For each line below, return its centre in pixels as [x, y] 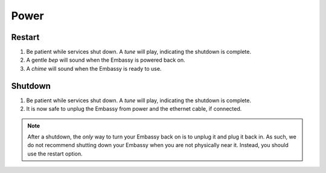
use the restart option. [55, 154]
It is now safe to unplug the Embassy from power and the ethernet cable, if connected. [134, 109]
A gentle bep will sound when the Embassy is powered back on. [106, 60]
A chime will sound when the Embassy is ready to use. [94, 68]
